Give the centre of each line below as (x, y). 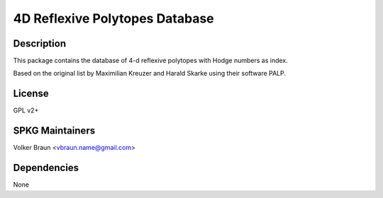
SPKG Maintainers (54, 131)
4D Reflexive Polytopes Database (113, 18)
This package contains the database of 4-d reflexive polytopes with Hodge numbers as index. (151, 61)
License (31, 94)
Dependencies (46, 168)
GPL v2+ (26, 110)
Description (40, 43)
